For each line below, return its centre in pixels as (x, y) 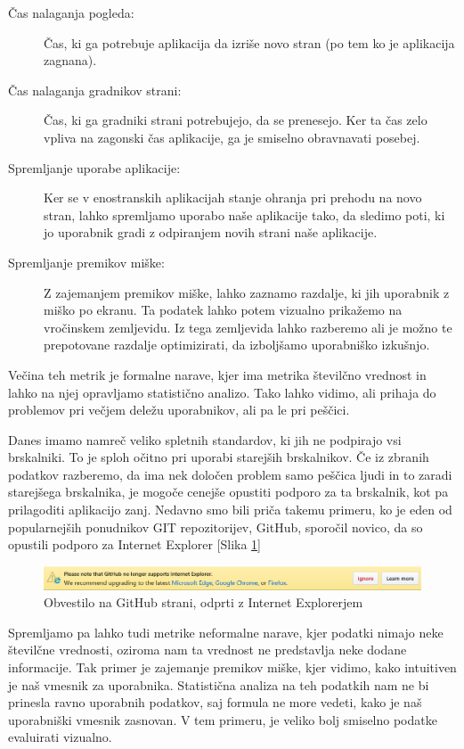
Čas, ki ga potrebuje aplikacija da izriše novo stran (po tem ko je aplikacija (249, 42)
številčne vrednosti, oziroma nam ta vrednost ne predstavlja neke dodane (208, 650)
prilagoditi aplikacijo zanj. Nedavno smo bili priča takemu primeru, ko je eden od (230, 510)
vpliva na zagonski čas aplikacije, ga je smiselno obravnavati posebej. (232, 137)
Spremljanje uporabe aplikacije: (94, 167)
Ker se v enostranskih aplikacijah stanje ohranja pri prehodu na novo (233, 198)
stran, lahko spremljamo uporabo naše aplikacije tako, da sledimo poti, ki (244, 214)
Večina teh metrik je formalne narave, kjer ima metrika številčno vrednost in (217, 374)
